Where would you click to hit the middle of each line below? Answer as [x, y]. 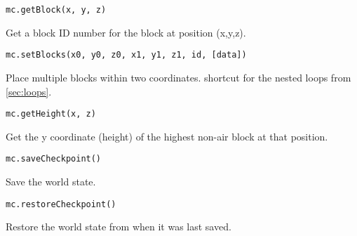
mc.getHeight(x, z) [51, 114]
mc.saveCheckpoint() [54, 159]
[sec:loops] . [29, 91]
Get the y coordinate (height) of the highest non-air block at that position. [167, 136]
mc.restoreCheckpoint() [61, 204]
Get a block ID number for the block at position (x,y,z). [126, 32]
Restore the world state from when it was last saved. [119, 227]
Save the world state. [51, 181]
